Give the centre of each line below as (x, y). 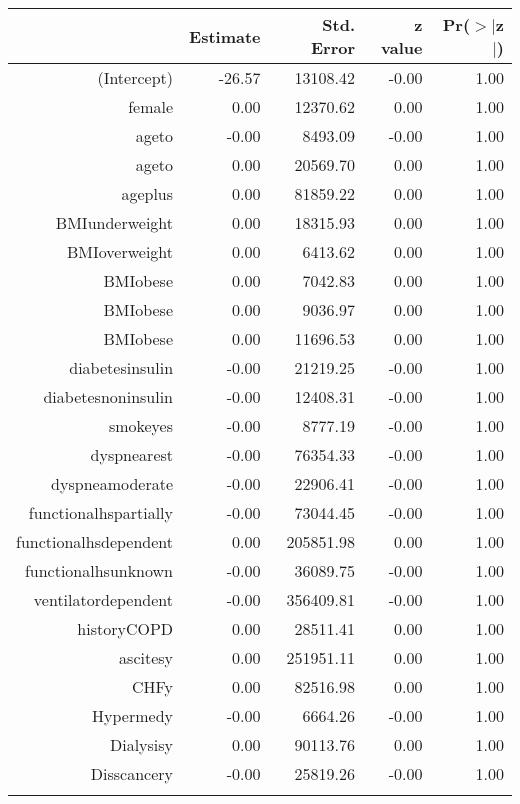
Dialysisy (141, 744)
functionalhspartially (101, 512)
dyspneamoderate (112, 483)
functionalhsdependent (95, 541)
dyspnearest (132, 454)
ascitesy (146, 657)
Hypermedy (133, 715)
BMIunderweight (114, 222)
